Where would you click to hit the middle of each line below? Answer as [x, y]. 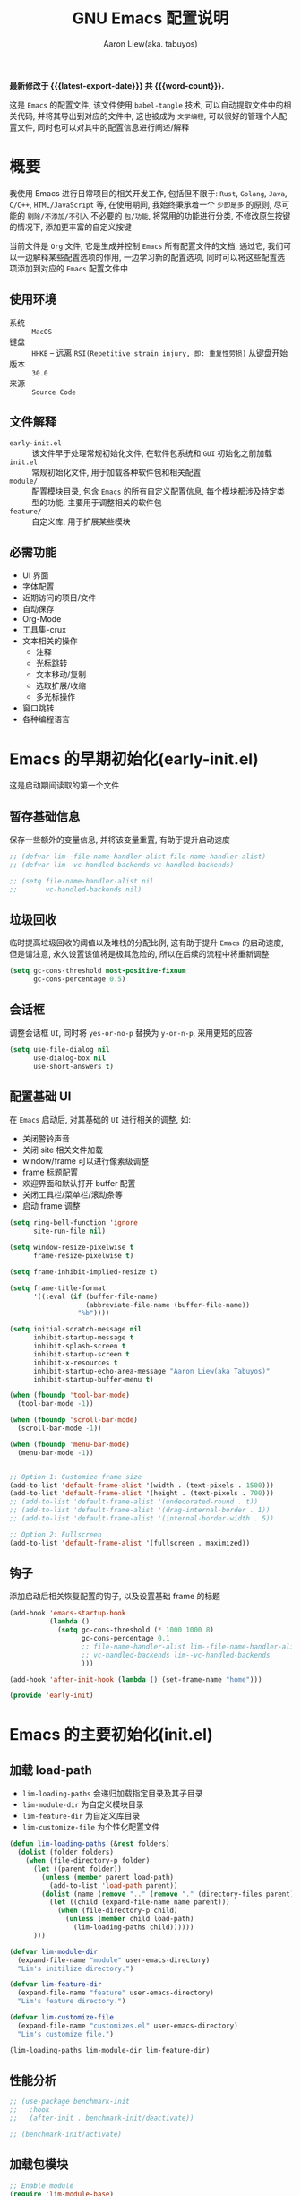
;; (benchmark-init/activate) [66, 2134]
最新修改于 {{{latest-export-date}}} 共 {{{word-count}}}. [117, 85]
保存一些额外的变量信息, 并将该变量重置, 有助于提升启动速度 [120, 840]
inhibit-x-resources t [75, 1363]
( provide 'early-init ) [52, 1696]
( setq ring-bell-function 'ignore [74, 1223]
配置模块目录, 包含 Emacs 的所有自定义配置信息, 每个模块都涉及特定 [155, 491]
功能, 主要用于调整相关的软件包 [104, 502]
